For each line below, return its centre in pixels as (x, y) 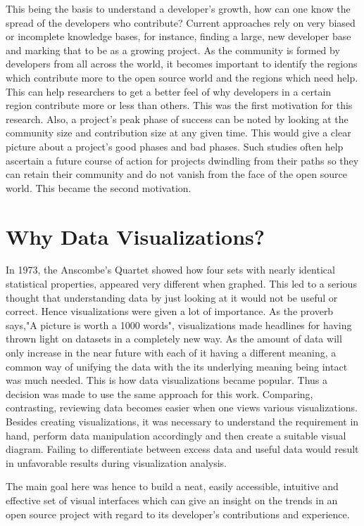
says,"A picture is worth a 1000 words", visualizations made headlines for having (179, 325)
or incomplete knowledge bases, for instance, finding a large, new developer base (178, 36)
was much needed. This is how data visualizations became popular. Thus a (167, 380)
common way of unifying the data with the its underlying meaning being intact (177, 366)
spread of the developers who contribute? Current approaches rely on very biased (181, 22)
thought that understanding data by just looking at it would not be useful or (172, 297)
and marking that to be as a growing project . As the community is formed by (173, 50)
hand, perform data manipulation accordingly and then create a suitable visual (176, 435)
